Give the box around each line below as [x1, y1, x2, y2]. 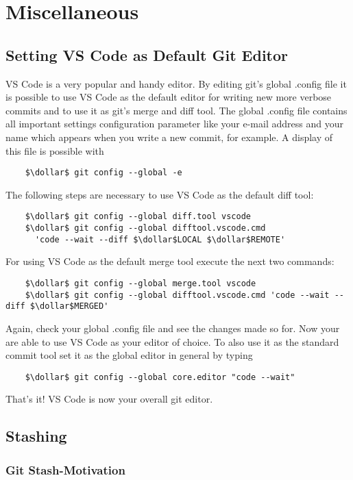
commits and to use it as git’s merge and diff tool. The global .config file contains [5, 103, 348, 117]
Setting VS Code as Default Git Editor [5, 44, 289, 65]
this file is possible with [5, 143, 104, 157]
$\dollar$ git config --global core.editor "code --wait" [25, 372, 295, 382]
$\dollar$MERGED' [29, 301, 109, 312]
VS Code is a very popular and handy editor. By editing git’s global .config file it [5, 76, 347, 90]
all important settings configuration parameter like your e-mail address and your [5, 116, 343, 131]
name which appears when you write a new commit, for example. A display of [5, 129, 333, 144]
